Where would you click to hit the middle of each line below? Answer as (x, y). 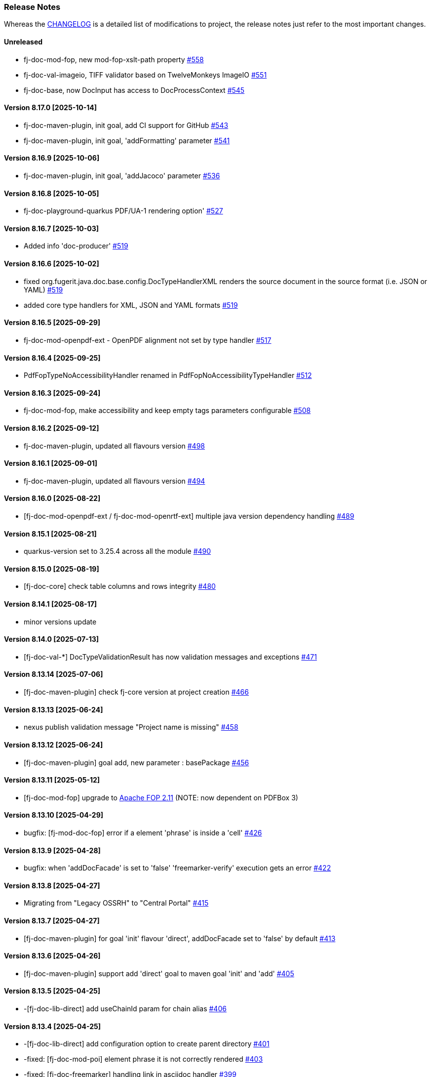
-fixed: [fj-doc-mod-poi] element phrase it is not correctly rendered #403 (143, 1059)
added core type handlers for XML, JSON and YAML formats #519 (131, 305)
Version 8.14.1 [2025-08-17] (51, 604)
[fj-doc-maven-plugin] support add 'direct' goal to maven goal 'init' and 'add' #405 (159, 973)
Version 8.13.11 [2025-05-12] (52, 780)
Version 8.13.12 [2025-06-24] (54, 745)
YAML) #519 (43, 290)
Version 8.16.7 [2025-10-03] (52, 228)
